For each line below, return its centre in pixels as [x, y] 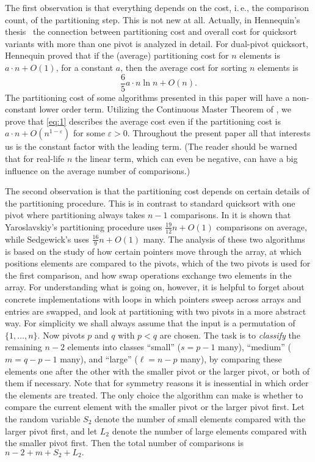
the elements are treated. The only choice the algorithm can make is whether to [154, 394]
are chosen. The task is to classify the [230, 335]
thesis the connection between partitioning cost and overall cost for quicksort [151, 31]
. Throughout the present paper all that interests [219, 133]
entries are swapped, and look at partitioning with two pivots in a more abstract [156, 311]
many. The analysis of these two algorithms [224, 239]
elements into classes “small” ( [124, 347]
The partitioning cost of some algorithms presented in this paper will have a [147, 97]
